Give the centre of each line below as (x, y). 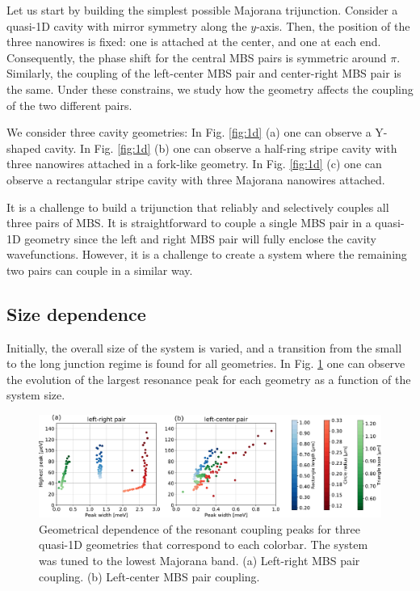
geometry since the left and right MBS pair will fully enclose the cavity (200, 238)
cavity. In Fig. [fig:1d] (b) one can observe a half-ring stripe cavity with (221, 148)
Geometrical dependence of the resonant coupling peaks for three (199, 528)
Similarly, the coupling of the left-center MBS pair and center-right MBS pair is (204, 73)
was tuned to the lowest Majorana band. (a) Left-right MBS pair (199, 560)
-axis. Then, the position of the (333, 25)
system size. (36, 395)
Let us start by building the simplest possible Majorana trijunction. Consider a (202, 10)
